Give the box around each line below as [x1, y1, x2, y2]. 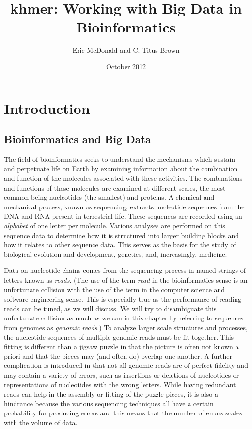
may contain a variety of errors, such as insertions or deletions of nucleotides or [4, 369, 239, 380]
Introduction [4, 98, 90, 118]
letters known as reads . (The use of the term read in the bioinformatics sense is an [4, 275, 248, 285]
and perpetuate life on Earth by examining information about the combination [4, 163, 238, 174]
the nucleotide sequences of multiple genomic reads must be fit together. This [4, 332, 234, 342]
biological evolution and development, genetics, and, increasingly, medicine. [4, 249, 227, 259]
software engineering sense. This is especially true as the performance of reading [4, 294, 241, 304]
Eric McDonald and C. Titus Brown [72, 45, 180, 55]
